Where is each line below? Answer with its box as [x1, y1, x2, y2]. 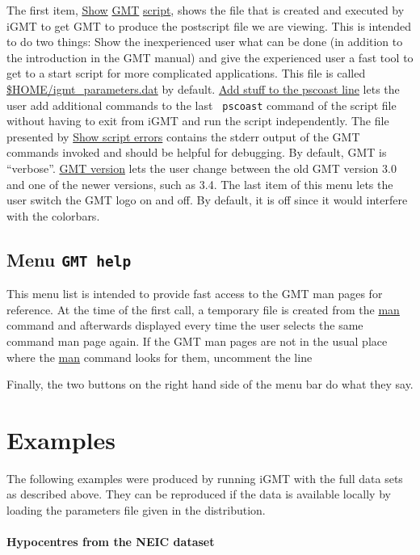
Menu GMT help [6, 246, 132, 271]
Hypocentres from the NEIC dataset [6, 533, 215, 550]
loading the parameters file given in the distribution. [6, 502, 266, 519]
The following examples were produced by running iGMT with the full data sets [6, 469, 403, 486]
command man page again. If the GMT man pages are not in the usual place [6, 332, 388, 349]
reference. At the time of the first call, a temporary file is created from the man [6, 301, 400, 317]
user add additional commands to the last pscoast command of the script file [6, 96, 397, 113]
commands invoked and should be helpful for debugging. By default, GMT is [6, 144, 387, 161]
